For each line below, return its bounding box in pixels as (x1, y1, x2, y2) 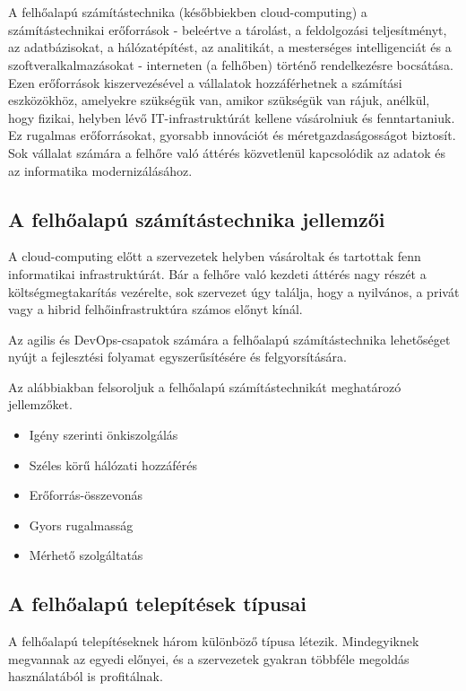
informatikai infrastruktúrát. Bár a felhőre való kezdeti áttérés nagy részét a (8, 264, 427, 283)
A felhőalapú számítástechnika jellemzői (8, 205, 385, 232)
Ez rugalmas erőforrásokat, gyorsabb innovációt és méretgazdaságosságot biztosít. (8, 126, 456, 144)
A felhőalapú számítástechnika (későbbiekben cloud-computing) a (8, 3, 367, 22)
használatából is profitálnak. (8, 667, 163, 686)
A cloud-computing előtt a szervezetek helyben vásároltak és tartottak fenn (8, 247, 421, 266)
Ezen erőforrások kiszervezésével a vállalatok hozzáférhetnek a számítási (8, 73, 402, 92)
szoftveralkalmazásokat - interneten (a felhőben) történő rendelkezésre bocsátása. (8, 55, 453, 74)
